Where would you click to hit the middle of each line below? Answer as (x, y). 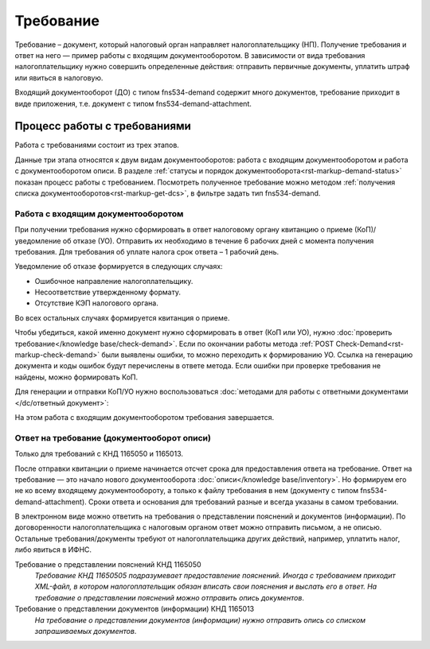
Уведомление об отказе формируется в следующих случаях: (119, 266)
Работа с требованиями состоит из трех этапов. (97, 145)
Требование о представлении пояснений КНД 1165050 (108, 564)
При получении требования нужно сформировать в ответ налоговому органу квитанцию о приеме (184, 230)
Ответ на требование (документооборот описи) (113, 437)
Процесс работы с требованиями (103, 126)
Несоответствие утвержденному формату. (108, 292)
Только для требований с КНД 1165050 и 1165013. (99, 454)
